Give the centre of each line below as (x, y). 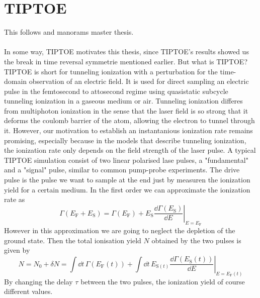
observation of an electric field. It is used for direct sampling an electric (139, 81)
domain (16, 81)
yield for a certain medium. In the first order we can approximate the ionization (127, 189)
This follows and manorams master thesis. (69, 32)
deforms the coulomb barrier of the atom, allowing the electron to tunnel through (129, 120)
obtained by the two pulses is (196, 240)
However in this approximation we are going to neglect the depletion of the (120, 230)
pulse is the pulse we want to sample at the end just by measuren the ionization (127, 180)
